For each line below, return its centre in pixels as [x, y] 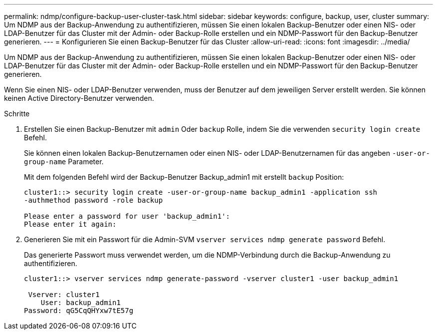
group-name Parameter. [64, 162]
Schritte [17, 114]
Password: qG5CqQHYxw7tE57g [79, 311]
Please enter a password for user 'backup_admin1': [127, 216]
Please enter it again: [70, 224]
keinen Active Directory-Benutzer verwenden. [79, 98]
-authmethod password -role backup [94, 200]
